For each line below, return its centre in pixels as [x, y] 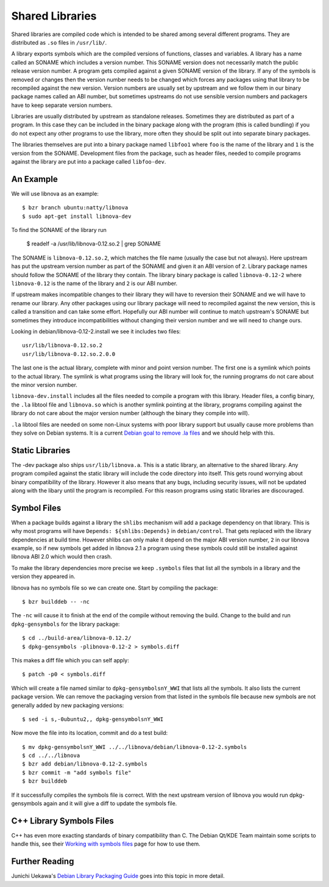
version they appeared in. [43, 576]
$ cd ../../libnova [51, 756]
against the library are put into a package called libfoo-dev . [89, 162]
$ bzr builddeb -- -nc [56, 602]
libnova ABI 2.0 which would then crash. [62, 557]
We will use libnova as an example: [55, 194]
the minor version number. [44, 385]
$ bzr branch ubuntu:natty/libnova [75, 208]
